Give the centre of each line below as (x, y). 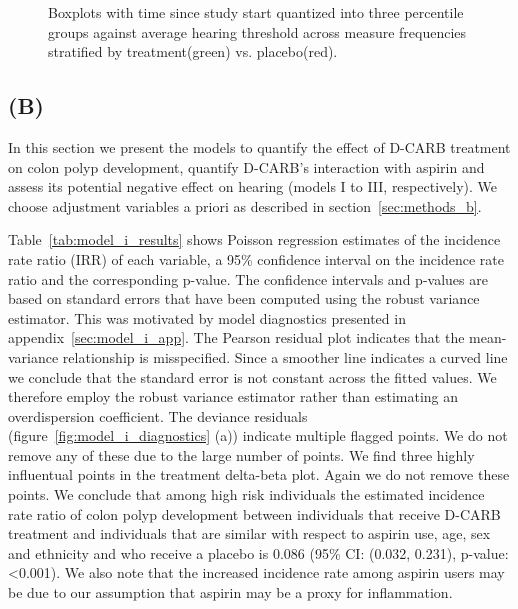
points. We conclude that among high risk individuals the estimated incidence (246, 494)
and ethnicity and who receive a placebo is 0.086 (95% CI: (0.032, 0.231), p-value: (258, 552)
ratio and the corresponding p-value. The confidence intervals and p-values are (248, 278)
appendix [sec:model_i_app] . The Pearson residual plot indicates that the (236, 337)
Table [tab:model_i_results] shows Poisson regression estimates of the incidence (254, 239)
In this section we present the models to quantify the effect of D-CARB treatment (259, 146)
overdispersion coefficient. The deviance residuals (158, 415)
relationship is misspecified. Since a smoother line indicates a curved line (285, 356)
